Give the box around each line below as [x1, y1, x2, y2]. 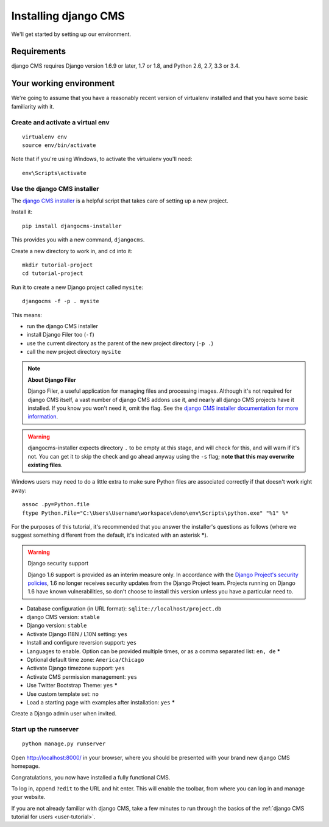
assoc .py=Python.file [22, 501, 90, 508]
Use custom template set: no [26, 690, 99, 698]
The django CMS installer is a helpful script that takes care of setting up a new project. [11, 197, 228, 204]
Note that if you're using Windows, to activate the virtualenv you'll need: [11, 156, 193, 163]
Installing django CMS [11, 9, 125, 23]
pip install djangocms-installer [22, 223, 122, 229]
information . [27, 413, 58, 420]
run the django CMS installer [26, 322, 99, 329]
